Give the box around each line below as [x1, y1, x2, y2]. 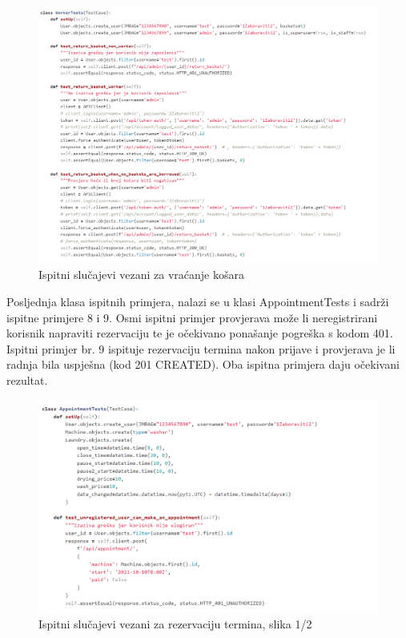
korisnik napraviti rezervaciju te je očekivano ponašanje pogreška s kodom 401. [6, 325, 393, 341]
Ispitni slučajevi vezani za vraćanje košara [38, 266, 244, 283]
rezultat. [6, 372, 48, 389]
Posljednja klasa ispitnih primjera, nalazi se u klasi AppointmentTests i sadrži [6, 293, 389, 310]
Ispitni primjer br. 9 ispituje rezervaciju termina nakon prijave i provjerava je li [6, 340, 396, 357]
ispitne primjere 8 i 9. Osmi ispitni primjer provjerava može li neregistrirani [6, 309, 378, 325]
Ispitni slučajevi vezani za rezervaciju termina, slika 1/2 [38, 616, 312, 632]
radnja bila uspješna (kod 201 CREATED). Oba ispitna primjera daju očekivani [6, 356, 400, 373]
